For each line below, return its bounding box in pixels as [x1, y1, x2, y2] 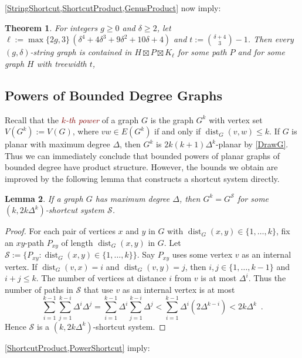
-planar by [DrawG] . [215, 138, 289, 150]
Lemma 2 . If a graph [5, 192, 83, 204]
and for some [237, 46, 285, 58]
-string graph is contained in [30, 46, 132, 58]
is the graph [150, 113, 194, 126]
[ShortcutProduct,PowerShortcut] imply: [5, 341, 150, 353]
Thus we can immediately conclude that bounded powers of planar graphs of [5, 149, 280, 161]
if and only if [154, 125, 201, 137]
